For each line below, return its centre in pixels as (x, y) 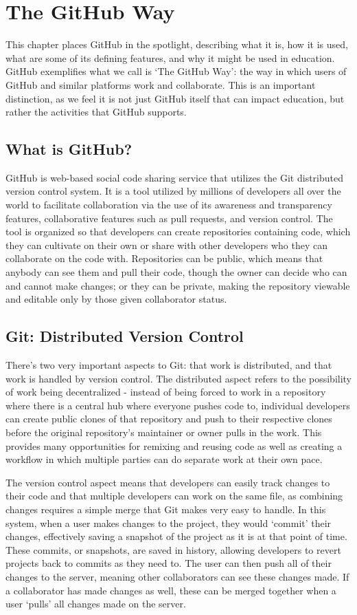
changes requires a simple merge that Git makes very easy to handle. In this (166, 509)
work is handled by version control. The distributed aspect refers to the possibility (179, 378)
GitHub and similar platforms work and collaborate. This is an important (161, 84)
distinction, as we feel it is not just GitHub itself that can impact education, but (175, 98)
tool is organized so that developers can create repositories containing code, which (178, 231)
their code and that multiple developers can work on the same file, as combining (174, 496)
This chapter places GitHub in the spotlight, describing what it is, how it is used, (177, 44)
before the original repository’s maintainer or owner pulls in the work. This (164, 432)
